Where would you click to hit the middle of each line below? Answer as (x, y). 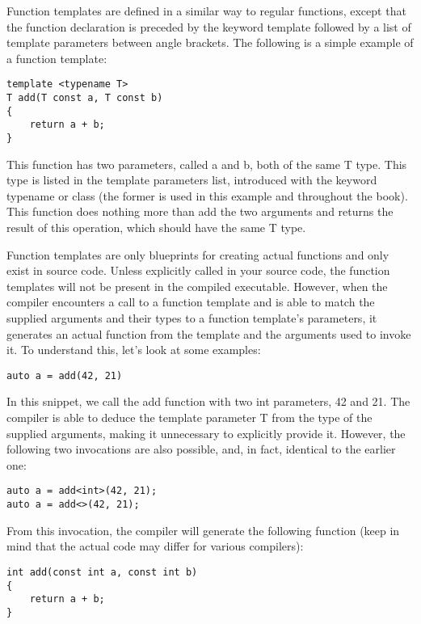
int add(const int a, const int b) (102, 572)
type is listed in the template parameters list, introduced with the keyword (192, 180)
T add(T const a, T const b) (85, 98)
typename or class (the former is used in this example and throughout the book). (207, 195)
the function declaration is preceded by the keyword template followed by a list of (209, 26)
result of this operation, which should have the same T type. (156, 228)
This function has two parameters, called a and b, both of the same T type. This (207, 164)
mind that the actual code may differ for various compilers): (155, 546)
